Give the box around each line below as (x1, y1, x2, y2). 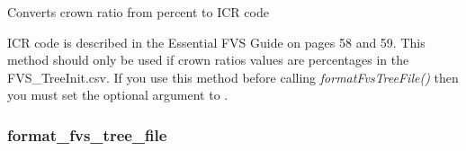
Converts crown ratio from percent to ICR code (7, 3, 269, 21)
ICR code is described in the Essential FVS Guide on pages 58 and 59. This (7, 32, 426, 51)
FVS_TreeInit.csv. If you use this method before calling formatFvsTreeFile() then (7, 67, 459, 86)
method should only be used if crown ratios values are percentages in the (7, 50, 409, 69)
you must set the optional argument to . (7, 85, 229, 104)
